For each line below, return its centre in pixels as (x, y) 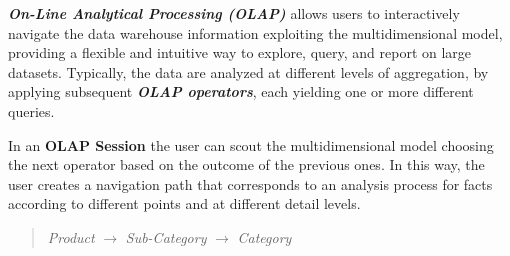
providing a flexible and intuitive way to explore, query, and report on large (240, 52)
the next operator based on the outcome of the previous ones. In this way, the (246, 164)
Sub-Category (166, 236)
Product (71, 236)
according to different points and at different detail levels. (184, 203)
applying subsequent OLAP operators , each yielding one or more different (241, 91)
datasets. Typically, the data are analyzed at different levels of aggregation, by (248, 71)
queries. (31, 110)
